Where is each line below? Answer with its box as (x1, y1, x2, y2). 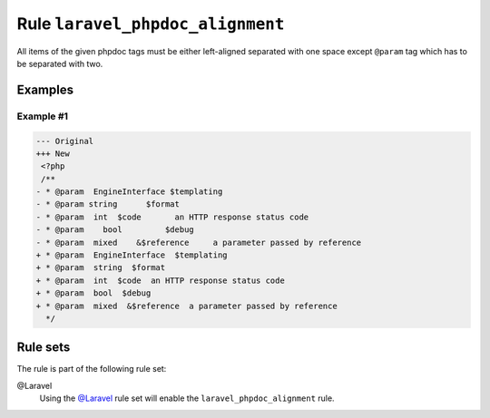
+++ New (35, 148, 70, 159)
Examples (16, 82, 74, 97)
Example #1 (16, 110, 68, 122)
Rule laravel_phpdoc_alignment (16, 14, 285, 34)
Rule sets (16, 340, 71, 355)
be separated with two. (16, 58, 103, 69)
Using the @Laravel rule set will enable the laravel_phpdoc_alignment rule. (39, 393, 335, 403)
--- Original (35, 136, 94, 146)
